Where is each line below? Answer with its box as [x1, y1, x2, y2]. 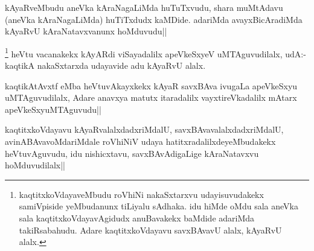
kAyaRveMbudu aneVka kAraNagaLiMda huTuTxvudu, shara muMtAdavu [5, 1, 283, 13]
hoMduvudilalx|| [5, 159, 66, 171]
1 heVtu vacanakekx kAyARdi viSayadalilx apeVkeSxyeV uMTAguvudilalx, [5, 45, 283, 60]
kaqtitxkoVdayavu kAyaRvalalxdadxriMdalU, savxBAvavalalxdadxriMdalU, [5, 123, 284, 136]
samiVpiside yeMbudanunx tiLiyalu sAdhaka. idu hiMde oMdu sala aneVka [19, 200, 298, 212]
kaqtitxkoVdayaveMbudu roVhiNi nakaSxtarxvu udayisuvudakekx [19, 188, 264, 200]
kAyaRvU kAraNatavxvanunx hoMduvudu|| [5, 25, 167, 37]
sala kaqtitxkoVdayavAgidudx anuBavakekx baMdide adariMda [19, 211, 255, 224]
